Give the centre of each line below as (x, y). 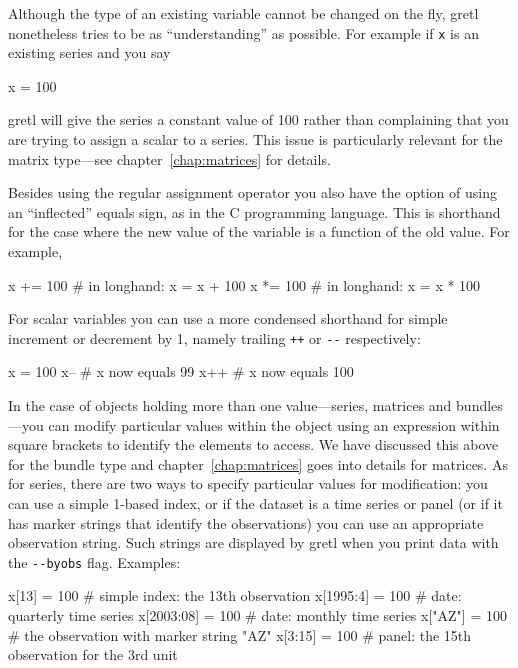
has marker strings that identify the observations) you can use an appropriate (246, 522)
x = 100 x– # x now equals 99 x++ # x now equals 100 (181, 371)
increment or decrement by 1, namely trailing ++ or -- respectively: (214, 337)
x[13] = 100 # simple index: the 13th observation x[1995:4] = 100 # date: (235, 595)
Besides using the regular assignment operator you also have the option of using (252, 192)
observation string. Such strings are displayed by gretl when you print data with (253, 542)
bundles (479, 405)
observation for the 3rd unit (93, 654)
